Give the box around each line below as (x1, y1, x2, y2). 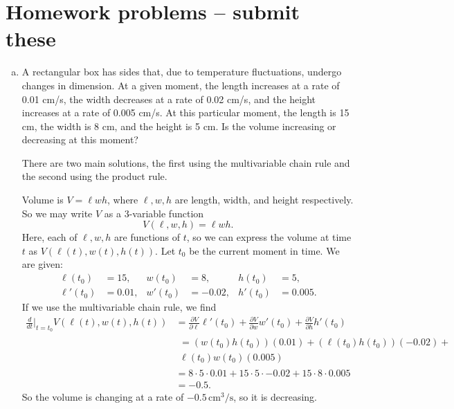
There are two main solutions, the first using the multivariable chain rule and (21, 155, 350, 170)
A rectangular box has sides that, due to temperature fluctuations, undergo (21, 64, 342, 79)
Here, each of (21, 230, 78, 244)
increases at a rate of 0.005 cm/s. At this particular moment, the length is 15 (21, 105, 349, 120)
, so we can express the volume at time (186, 230, 352, 244)
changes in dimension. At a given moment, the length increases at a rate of (21, 78, 340, 92)
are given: (21, 257, 63, 271)
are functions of (114, 230, 181, 244)
